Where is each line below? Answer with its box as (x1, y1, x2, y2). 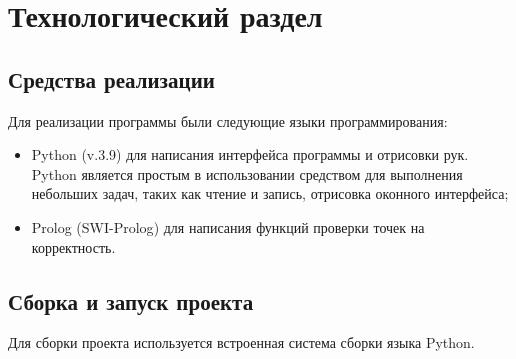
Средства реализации (8, 63, 215, 94)
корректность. (31, 236, 116, 257)
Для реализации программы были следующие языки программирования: (8, 110, 448, 131)
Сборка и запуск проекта (8, 285, 254, 316)
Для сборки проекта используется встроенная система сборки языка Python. (8, 332, 475, 353)
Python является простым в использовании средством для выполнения (31, 163, 463, 184)
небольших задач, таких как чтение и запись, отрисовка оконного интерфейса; (31, 183, 509, 204)
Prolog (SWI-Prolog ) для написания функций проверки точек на (31, 216, 425, 237)
